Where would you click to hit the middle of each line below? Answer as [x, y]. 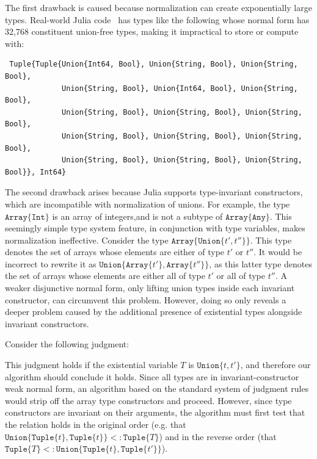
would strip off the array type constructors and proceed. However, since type [148, 400]
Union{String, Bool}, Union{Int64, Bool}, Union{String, [180, 88]
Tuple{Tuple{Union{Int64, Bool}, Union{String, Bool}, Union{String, [154, 64]
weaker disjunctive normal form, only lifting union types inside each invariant [150, 288]
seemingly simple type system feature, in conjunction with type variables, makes [155, 228]
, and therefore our [275, 365]
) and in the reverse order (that [218, 436]
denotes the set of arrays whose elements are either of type [115, 252]
